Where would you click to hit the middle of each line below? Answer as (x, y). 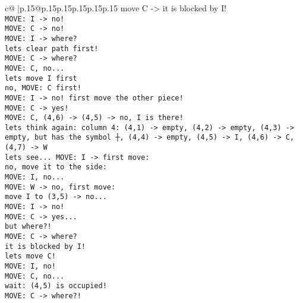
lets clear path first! (52, 48)
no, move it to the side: (56, 167)
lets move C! (30, 256)
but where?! (28, 227)
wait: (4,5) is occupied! (56, 286)
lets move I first (41, 78)
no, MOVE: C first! (43, 88)
